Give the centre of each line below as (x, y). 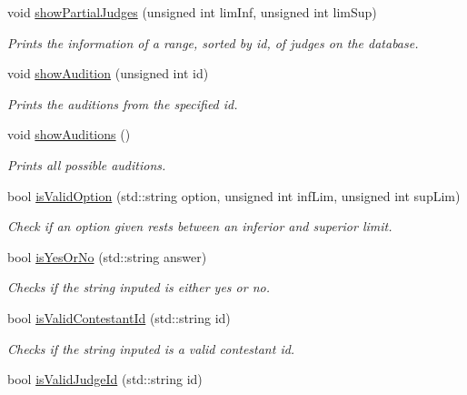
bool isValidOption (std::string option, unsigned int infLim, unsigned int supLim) (234, 195)
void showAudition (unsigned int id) (108, 73)
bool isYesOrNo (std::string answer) (107, 256)
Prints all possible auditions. (87, 164)
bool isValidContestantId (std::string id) (119, 317)
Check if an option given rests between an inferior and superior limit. (200, 226)
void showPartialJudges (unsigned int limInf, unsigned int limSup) (192, 12)
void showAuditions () (69, 134)
